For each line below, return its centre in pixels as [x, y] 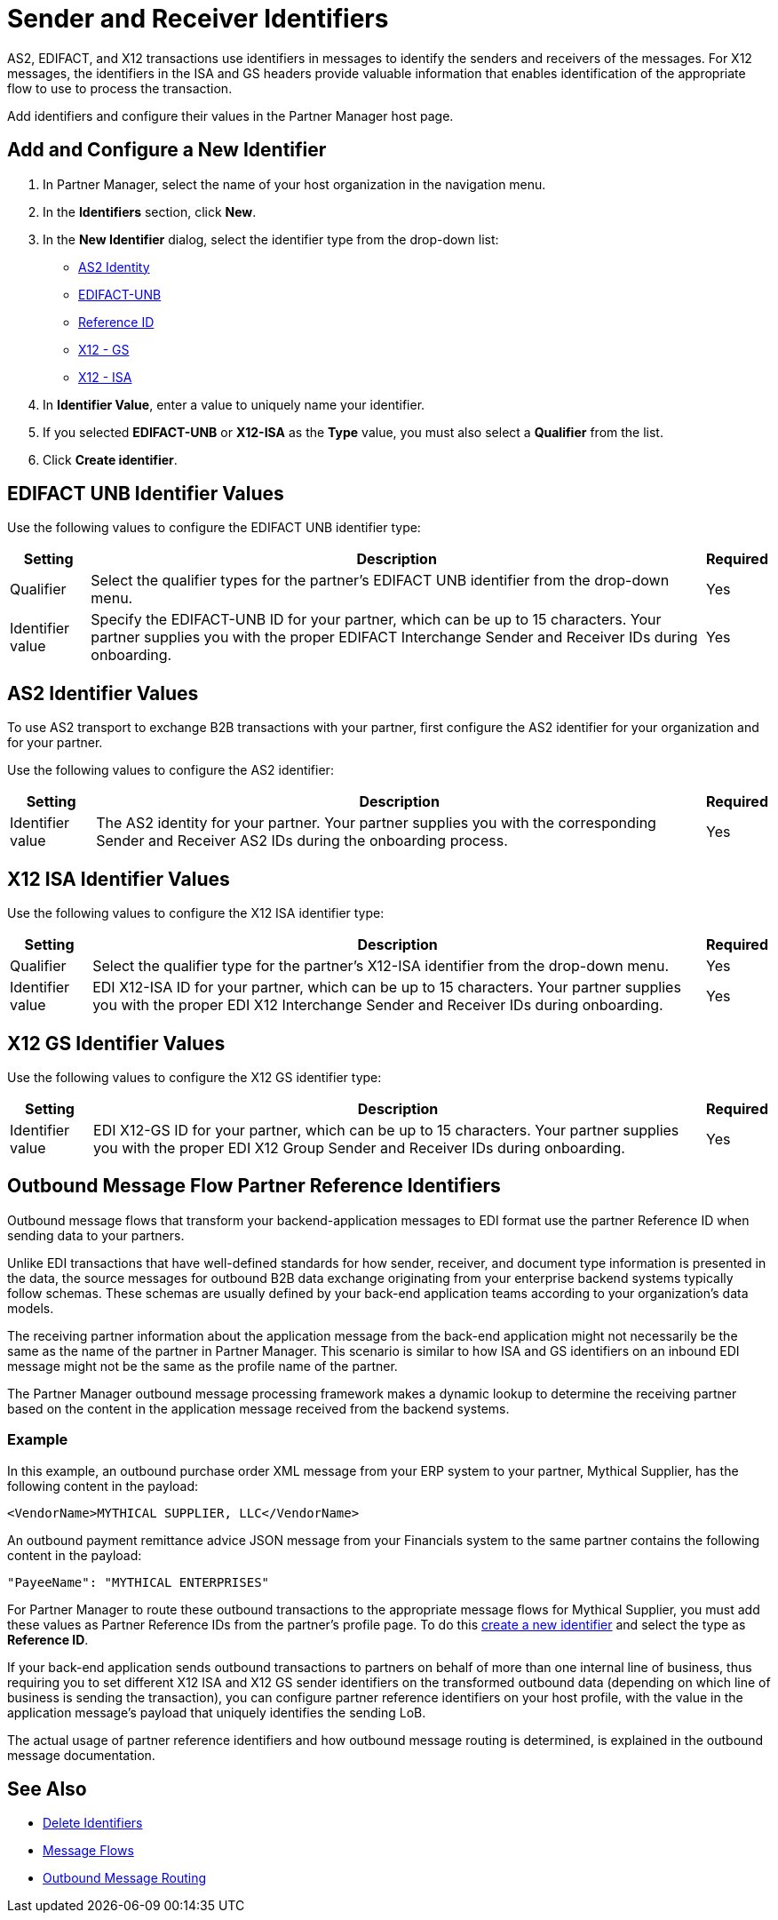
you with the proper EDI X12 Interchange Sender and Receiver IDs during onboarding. [378, 1005]
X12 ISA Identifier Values [119, 879]
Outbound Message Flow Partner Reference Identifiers [254, 1186]
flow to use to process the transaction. [120, 88]
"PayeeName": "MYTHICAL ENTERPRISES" [139, 1582]
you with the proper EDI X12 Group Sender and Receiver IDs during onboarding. [359, 1147]
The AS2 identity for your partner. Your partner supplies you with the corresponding [376, 823]
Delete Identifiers [93, 1823]
